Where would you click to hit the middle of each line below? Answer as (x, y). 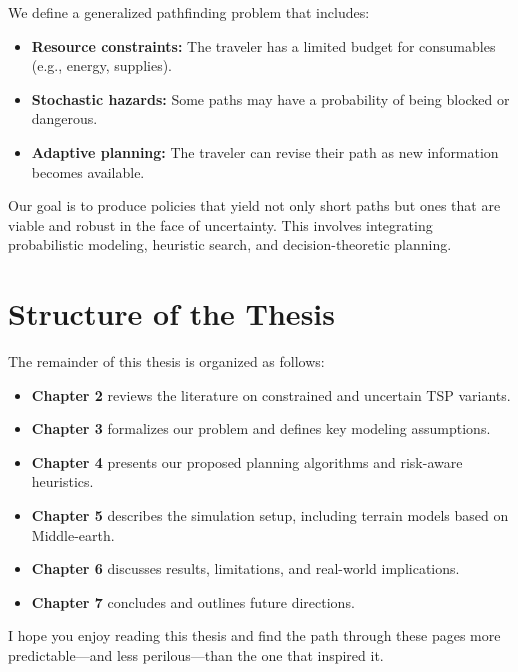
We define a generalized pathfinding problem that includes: (189, 12)
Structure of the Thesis (171, 313)
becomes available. (88, 171)
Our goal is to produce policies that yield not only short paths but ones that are (254, 205)
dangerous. (64, 118)
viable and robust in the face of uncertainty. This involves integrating (220, 224)
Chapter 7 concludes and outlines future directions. (193, 601)
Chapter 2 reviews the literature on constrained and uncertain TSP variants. (271, 394)
